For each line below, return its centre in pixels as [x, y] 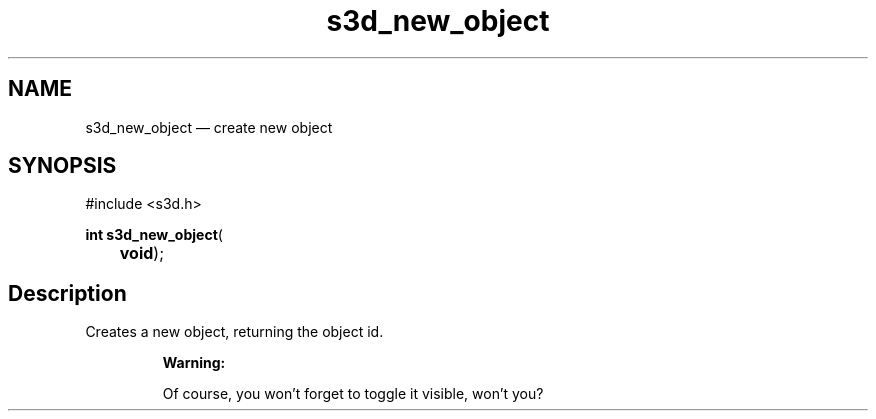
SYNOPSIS [62, 166]
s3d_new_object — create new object [209, 127]
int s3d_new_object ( [154, 235]
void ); [141, 253]
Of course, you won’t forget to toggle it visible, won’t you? [353, 394]
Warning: [194, 363]
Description [67, 293]
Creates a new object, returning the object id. [234, 332]
